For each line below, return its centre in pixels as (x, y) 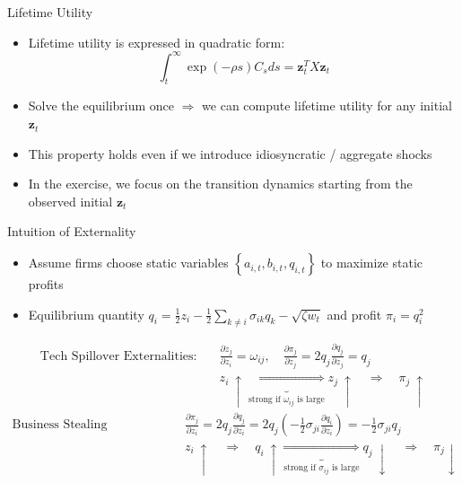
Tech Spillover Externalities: (118, 356)
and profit (354, 314)
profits (46, 284)
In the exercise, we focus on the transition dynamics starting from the (220, 184)
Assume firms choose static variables (128, 263)
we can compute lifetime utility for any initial (327, 105)
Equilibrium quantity (86, 314)
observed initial (70, 201)
